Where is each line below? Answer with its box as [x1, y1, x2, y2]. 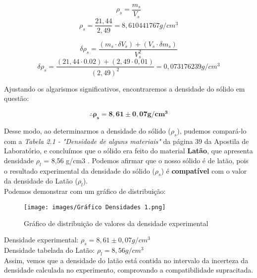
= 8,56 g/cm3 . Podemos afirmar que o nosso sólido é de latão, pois [44, 155, 249, 165]
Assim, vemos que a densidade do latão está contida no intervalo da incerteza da [4, 255, 249, 265]
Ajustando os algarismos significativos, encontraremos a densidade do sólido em [4, 83, 245, 93]
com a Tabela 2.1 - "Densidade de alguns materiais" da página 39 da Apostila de [4, 136, 249, 146]
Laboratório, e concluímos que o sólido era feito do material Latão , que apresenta [4, 145, 253, 156]
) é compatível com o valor [161, 165, 247, 176]
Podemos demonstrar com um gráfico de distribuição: [4, 186, 166, 196]
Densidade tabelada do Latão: [4, 244, 95, 255]
